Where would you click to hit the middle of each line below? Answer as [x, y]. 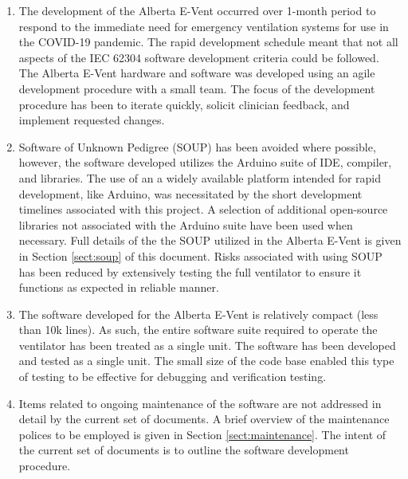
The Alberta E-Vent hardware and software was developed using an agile [197, 73]
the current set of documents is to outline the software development [184, 450]
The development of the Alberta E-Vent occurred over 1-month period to [197, 10]
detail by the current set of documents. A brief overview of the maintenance [204, 419]
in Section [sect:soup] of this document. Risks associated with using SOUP [200, 255]
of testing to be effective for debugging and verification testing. [173, 377]
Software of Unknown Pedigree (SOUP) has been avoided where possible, [197, 146]
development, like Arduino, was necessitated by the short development [190, 193]
